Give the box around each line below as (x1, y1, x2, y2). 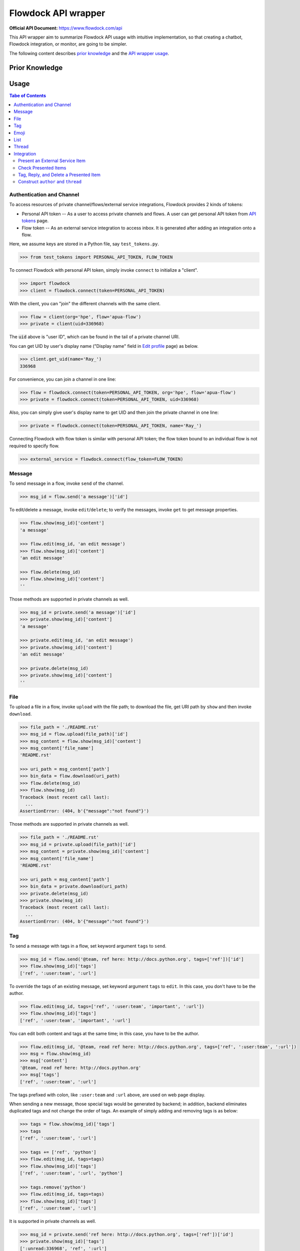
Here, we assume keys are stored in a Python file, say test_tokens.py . (9, 241, 159, 247)
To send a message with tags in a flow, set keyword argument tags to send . (9, 943, 167, 949)
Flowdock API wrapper (9, 8, 105, 19)
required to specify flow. (9, 443, 59, 449)
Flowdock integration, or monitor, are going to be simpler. (9, 41, 127, 47)
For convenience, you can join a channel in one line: (9, 376, 116, 382)
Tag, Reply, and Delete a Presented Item (18, 172, 101, 178)
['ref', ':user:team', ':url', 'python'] (19, 1170, 123, 1176)
